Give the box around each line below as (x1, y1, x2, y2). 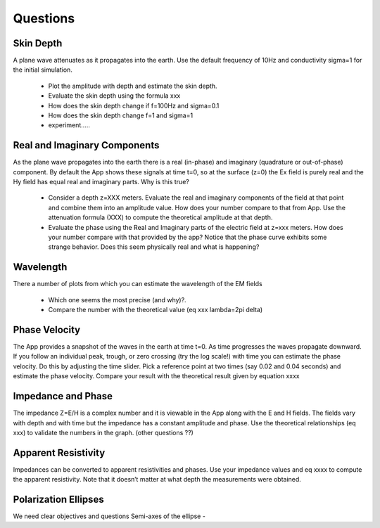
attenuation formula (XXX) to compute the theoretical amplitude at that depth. (48, 213, 273, 221)
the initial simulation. (13, 65, 73, 74)
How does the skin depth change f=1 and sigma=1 (48, 111, 194, 120)
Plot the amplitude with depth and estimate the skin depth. (48, 82, 217, 90)
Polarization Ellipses (13, 494, 105, 506)
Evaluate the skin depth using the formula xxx (48, 91, 181, 100)
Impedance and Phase (13, 390, 113, 402)
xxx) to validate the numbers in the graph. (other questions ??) (13, 428, 194, 437)
